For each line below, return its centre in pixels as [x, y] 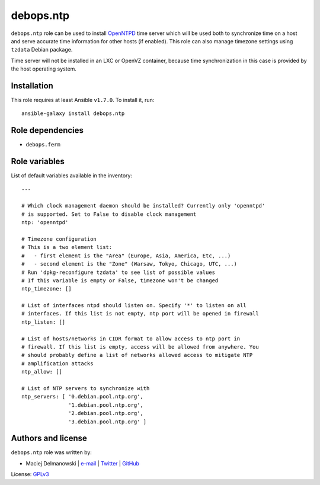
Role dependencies [47, 130]
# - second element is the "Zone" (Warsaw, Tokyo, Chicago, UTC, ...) [129, 264]
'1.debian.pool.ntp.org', [106, 405]
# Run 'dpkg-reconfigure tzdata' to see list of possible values [119, 272]
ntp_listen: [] [44, 322]
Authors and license [49, 438]
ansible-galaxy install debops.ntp [73, 114]
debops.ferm [43, 145]
